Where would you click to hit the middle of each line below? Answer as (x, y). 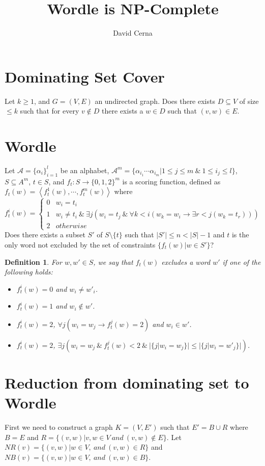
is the (240, 235)
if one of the (242, 262)
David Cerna (133, 33)
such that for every (50, 111)
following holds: (29, 272)
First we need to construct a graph (59, 427)
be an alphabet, (85, 170)
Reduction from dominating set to (127, 383)
